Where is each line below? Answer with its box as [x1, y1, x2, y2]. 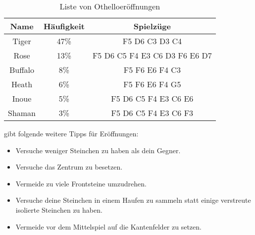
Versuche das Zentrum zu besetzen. [15, 162, 123, 172]
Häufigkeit [44, 20, 85, 32]
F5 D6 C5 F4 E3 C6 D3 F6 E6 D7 [92, 50, 212, 61]
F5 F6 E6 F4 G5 [123, 78, 181, 90]
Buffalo [9, 64, 35, 75]
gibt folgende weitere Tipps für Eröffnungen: [4, 128, 139, 138]
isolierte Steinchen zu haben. [15, 204, 102, 215]
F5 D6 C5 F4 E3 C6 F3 [111, 107, 194, 118]
